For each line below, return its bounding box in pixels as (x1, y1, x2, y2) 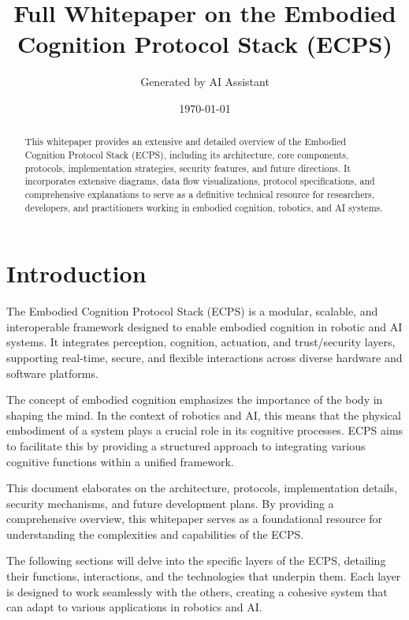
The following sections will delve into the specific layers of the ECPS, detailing (6, 552, 386, 569)
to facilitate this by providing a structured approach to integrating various (6, 437, 366, 454)
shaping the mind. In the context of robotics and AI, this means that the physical (6, 406, 401, 423)
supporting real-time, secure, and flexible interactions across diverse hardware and (6, 349, 403, 365)
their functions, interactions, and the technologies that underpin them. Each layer (6, 568, 401, 585)
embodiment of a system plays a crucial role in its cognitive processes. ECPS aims (6, 422, 403, 439)
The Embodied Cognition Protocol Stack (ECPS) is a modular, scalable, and (6, 303, 378, 319)
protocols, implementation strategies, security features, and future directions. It (24, 161, 351, 174)
